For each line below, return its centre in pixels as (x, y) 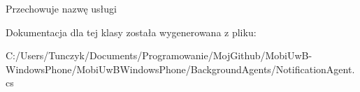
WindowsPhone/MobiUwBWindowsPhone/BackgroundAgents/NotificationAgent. (180, 69)
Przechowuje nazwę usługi (61, 8)
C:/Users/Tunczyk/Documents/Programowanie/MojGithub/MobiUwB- (159, 55)
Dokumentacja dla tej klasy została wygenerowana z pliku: (131, 32)
